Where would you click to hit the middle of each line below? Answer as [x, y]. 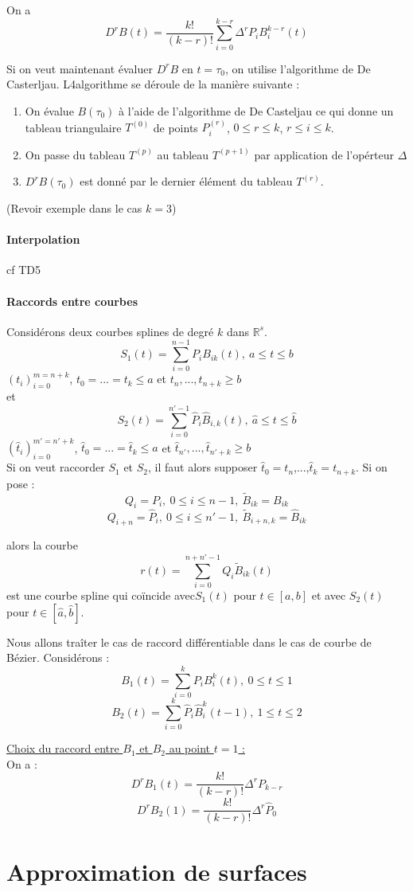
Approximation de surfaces [157, 871]
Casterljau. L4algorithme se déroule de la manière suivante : [153, 84]
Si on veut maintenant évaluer [80, 68]
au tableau [183, 154]
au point [190, 748]
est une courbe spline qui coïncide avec [101, 595]
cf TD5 [23, 270]
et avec [329, 595]
